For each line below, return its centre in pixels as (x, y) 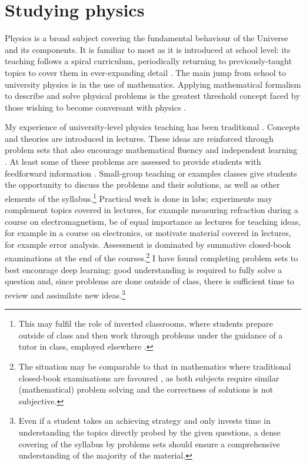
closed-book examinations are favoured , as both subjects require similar (149, 378)
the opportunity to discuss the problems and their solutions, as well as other (142, 185)
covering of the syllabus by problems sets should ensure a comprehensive (149, 444)
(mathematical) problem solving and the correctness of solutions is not (146, 389)
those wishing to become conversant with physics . (96, 107)
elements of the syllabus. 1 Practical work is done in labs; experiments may (139, 197)
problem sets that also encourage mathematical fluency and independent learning (151, 150)
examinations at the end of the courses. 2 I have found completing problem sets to (152, 257)
